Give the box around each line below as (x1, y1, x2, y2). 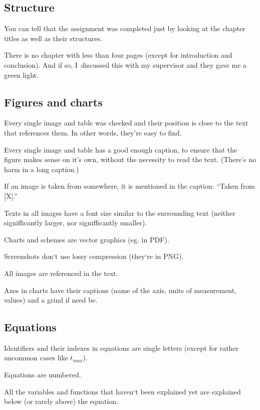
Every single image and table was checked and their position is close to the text (4, 117, 248, 128)
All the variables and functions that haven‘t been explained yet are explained (4, 386, 241, 396)
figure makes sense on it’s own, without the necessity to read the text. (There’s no (4, 154, 256, 165)
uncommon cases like (4, 352, 68, 363)
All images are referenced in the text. (4, 267, 118, 278)
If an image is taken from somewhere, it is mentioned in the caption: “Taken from (4, 181, 255, 191)
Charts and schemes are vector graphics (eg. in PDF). (4, 234, 169, 244)
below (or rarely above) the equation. (4, 396, 119, 406)
